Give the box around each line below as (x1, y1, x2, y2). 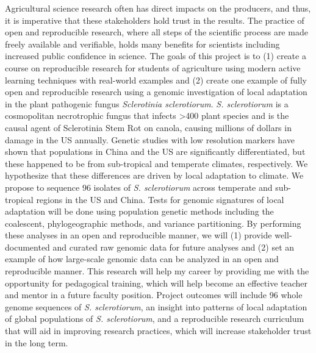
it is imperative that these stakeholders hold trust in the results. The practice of (5, 13, 304, 26)
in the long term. (5, 336, 68, 349)
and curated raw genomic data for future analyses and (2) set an (52, 240, 295, 253)
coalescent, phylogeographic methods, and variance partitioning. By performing (5, 216, 301, 229)
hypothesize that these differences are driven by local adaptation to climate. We (5, 169, 304, 182)
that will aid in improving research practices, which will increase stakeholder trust (5, 324, 312, 337)
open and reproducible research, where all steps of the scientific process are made (5, 26, 308, 38)
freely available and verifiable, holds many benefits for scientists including (5, 37, 280, 50)
